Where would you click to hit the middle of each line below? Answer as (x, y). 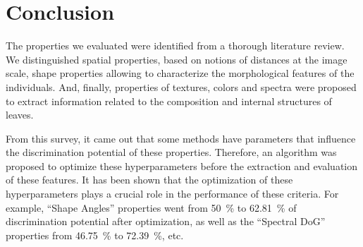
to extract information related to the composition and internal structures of (169, 101)
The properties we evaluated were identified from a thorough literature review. (175, 46)
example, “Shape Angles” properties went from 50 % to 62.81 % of (151, 207)
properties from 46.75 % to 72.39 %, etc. (95, 235)
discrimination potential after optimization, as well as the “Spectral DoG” (166, 221)
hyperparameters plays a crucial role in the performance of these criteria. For (172, 194)
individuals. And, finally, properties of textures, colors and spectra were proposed (181, 86)
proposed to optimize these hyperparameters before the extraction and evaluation (182, 165)
